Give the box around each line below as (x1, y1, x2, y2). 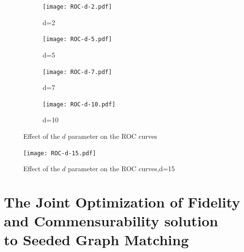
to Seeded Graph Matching (4, 230, 189, 250)
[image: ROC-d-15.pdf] (23, 149, 96, 157)
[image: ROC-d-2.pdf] (43, 3, 112, 10)
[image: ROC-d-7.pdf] (43, 68, 112, 75)
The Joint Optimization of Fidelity (4, 192, 241, 212)
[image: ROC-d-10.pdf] (43, 101, 116, 108)
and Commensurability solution (4, 211, 218, 231)
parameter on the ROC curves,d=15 (68, 163, 175, 174)
